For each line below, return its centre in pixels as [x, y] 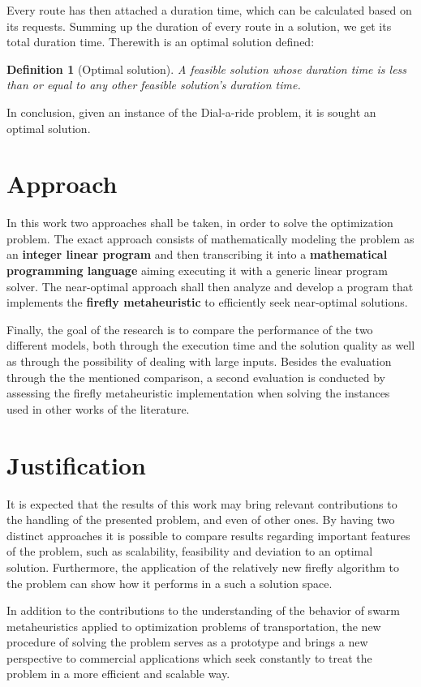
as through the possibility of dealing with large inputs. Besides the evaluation [199, 361]
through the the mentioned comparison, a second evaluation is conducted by [196, 377]
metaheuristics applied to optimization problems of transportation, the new [194, 626]
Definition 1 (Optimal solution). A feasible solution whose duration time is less [207, 69]
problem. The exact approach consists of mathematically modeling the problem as [210, 238]
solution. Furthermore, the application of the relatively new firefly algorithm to [203, 567]
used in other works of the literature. [98, 408]
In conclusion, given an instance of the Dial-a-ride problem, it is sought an [191, 112]
